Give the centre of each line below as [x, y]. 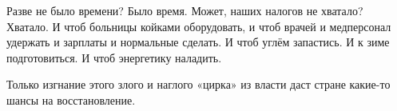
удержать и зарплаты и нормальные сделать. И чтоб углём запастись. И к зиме [198, 42]
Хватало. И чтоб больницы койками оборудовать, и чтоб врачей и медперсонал [199, 26]
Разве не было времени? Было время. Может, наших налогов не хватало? [185, 10]
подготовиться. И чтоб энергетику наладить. [114, 57]
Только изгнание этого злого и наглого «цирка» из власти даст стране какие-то [198, 84]
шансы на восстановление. [71, 99]
